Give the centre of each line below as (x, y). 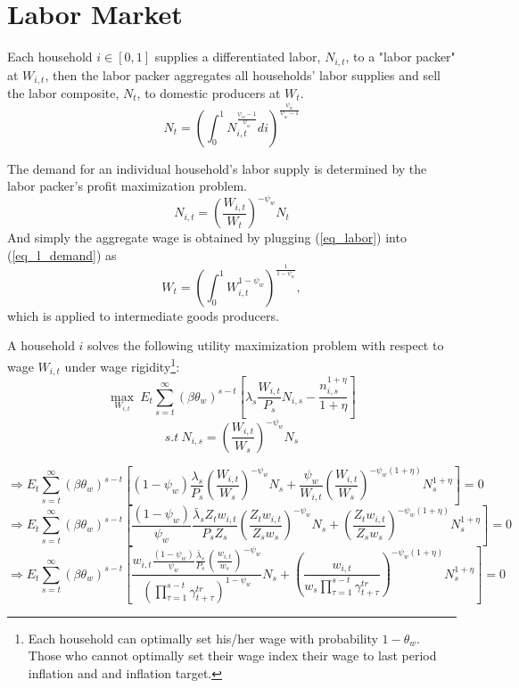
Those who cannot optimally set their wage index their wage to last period (232, 655)
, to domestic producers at (209, 93)
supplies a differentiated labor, (238, 57)
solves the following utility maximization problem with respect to (266, 345)
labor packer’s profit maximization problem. (127, 186)
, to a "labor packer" (400, 57)
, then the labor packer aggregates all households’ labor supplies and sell (243, 74)
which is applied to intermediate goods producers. (143, 315)
